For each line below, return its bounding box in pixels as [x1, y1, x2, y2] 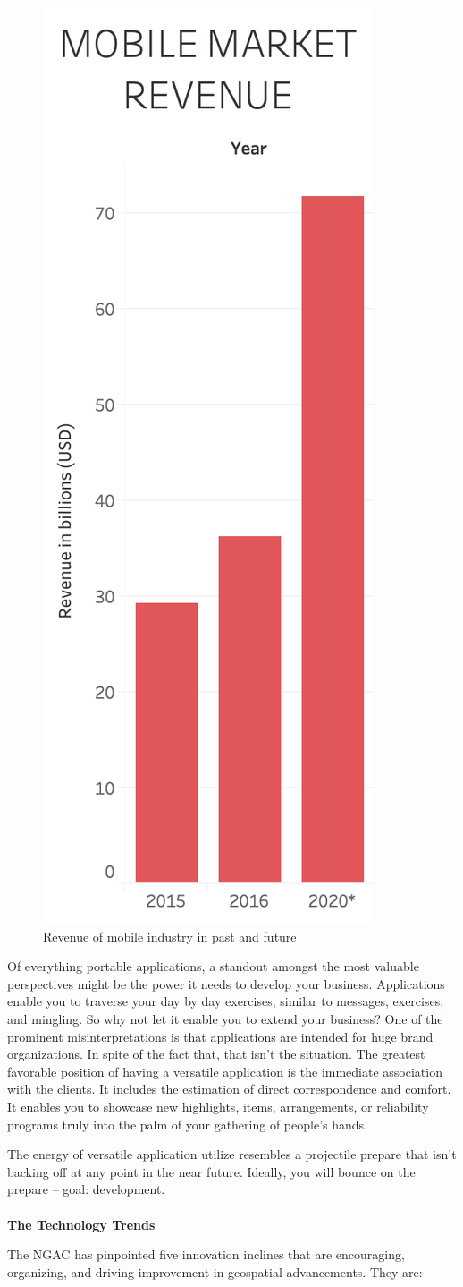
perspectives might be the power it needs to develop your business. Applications [7, 974, 445, 993]
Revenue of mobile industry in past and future [43, 926, 297, 945]
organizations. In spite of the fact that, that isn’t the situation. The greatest [7, 1044, 425, 1063]
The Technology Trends [7, 1215, 156, 1233]
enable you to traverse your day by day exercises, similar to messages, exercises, [7, 992, 444, 1010]
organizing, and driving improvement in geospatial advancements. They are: [7, 1262, 423, 1281]
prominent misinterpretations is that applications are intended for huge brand [7, 1027, 434, 1045]
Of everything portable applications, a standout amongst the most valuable [7, 957, 419, 976]
